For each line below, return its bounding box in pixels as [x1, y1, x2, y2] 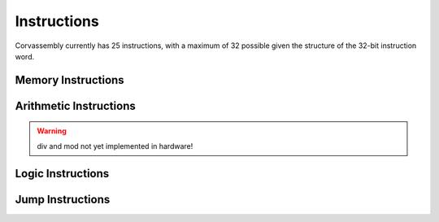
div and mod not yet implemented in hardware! [37, 141, 193, 150]
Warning [37, 126, 67, 136]
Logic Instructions [15, 167, 110, 181]
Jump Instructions [15, 192, 111, 207]
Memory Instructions [15, 73, 125, 87]
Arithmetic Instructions [15, 98, 136, 113]
